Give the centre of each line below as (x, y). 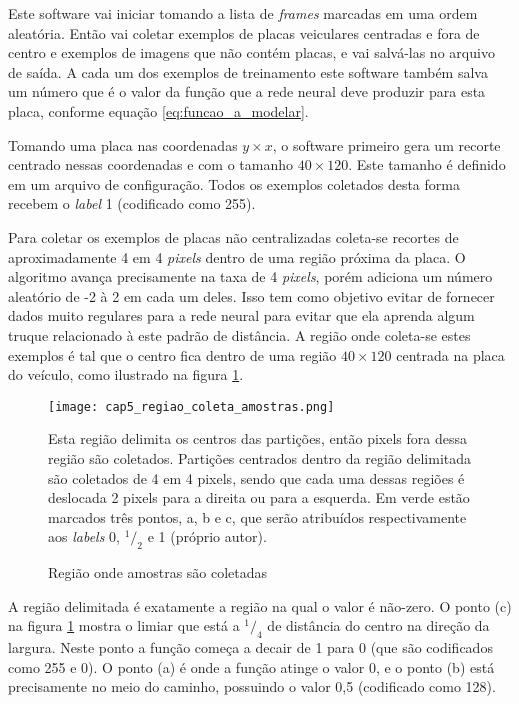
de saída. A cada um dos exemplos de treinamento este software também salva (248, 71)
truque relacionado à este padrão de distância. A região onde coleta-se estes (239, 334)
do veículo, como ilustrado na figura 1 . (126, 374)
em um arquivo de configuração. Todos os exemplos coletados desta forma (234, 183)
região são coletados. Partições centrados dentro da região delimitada (260, 457)
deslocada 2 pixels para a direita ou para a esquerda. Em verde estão (259, 497)
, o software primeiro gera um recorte (386, 144)
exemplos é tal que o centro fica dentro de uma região (172, 354)
